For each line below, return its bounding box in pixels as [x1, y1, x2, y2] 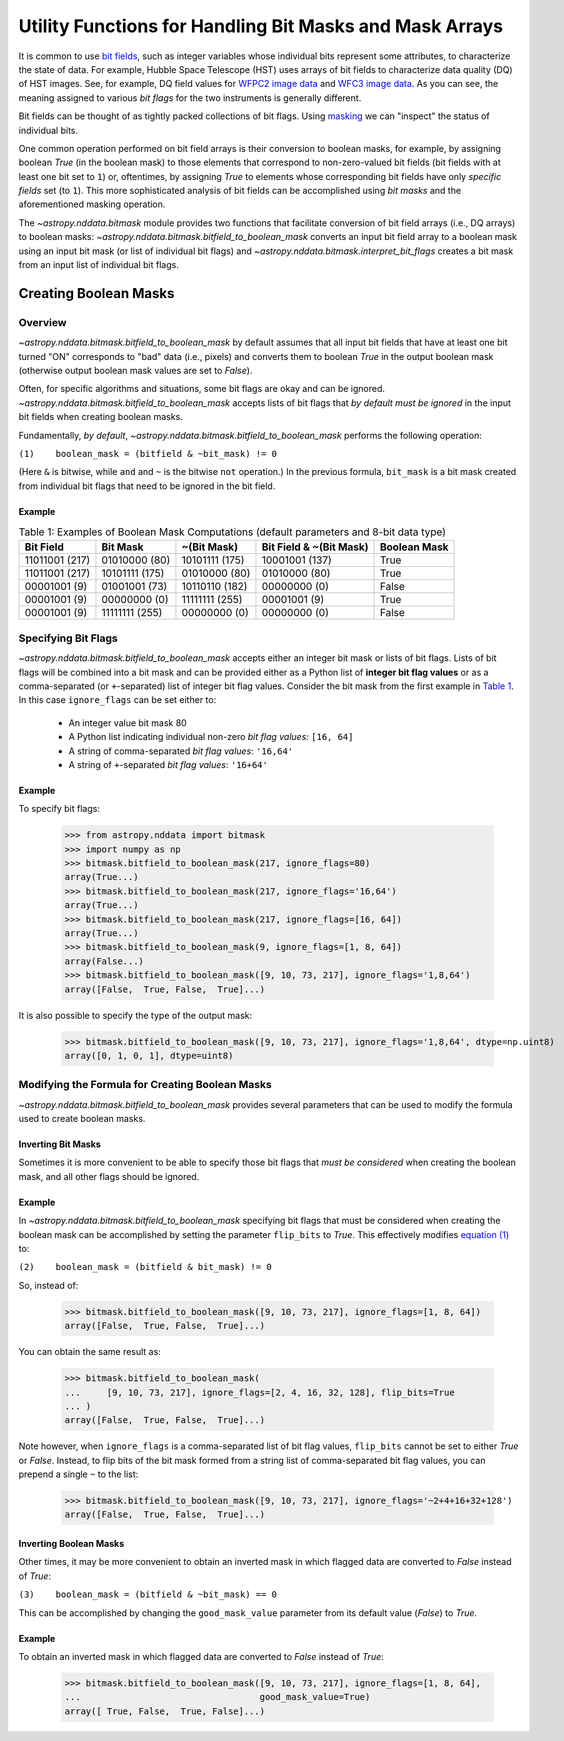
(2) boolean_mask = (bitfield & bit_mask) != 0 [18, 1261, 272, 1273]
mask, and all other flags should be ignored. [18, 1170, 200, 1182]
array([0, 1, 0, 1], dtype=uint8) [64, 1050, 234, 1061]
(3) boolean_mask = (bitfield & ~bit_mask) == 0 [18, 1589, 278, 1600]
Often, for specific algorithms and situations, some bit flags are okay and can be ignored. [18, 383, 385, 395]
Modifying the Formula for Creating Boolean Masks [18, 1078, 272, 1092]
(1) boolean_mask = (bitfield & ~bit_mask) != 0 [18, 448, 278, 459]
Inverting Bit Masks [18, 1138, 102, 1150]
